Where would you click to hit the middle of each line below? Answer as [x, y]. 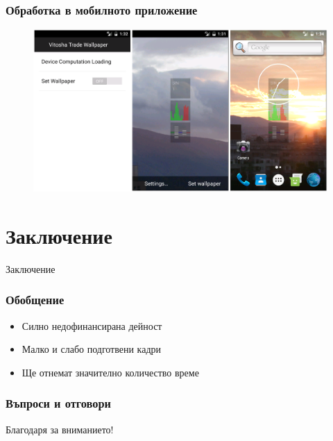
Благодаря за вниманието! [60, 429]
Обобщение [35, 300]
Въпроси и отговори [59, 403]
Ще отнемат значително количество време [110, 372]
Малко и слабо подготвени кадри [92, 349]
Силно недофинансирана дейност [92, 325]
